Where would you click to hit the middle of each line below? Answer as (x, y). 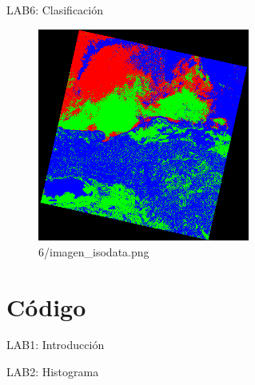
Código (46, 306)
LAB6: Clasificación (55, 10)
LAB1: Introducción (56, 345)
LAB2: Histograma (53, 372)
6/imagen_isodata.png (94, 251)
